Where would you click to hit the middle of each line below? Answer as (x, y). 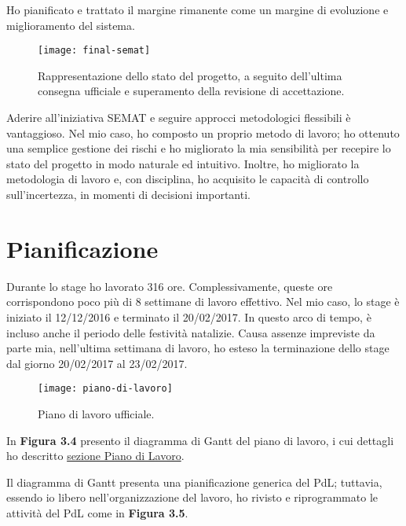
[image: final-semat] (94, 51)
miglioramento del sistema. (71, 25)
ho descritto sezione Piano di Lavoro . (95, 456)
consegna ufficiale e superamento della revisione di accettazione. (191, 91)
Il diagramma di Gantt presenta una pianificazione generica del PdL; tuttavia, (194, 482)
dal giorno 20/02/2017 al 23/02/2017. (97, 363)
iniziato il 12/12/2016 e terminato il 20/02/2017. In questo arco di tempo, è (189, 316)
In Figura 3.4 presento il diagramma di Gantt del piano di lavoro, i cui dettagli (200, 440)
